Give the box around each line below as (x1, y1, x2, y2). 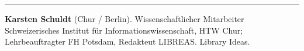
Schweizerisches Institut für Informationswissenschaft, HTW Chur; (5, 24, 243, 36)
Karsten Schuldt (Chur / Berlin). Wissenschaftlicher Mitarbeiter (5, 13, 244, 24)
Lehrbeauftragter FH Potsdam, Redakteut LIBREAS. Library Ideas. (5, 35, 250, 48)
